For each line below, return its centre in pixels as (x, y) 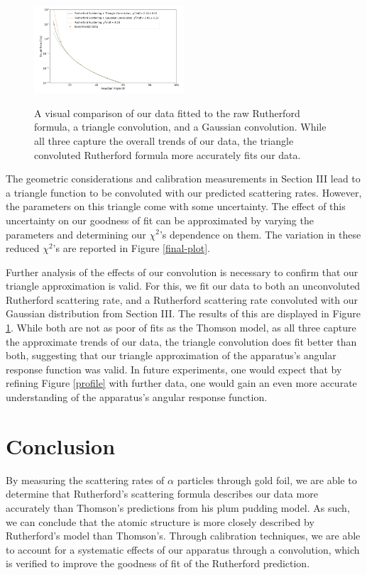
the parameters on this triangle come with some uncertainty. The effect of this (176, 206)
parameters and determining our (76, 234)
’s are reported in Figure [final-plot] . (131, 248)
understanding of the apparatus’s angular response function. (137, 397)
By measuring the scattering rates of (85, 480)
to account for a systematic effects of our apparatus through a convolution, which (183, 549)
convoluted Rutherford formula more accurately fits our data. (168, 154)
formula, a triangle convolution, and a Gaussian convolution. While (180, 127)
